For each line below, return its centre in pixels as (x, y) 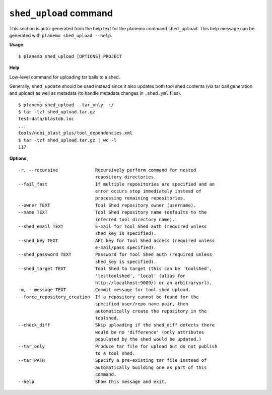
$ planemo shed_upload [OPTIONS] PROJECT (70, 56)
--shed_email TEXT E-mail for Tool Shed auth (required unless (113, 226)
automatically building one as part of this (151, 367)
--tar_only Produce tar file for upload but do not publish (118, 346)
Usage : (17, 45)
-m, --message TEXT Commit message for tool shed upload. (105, 290)
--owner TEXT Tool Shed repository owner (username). (107, 205)
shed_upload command (61, 13)
